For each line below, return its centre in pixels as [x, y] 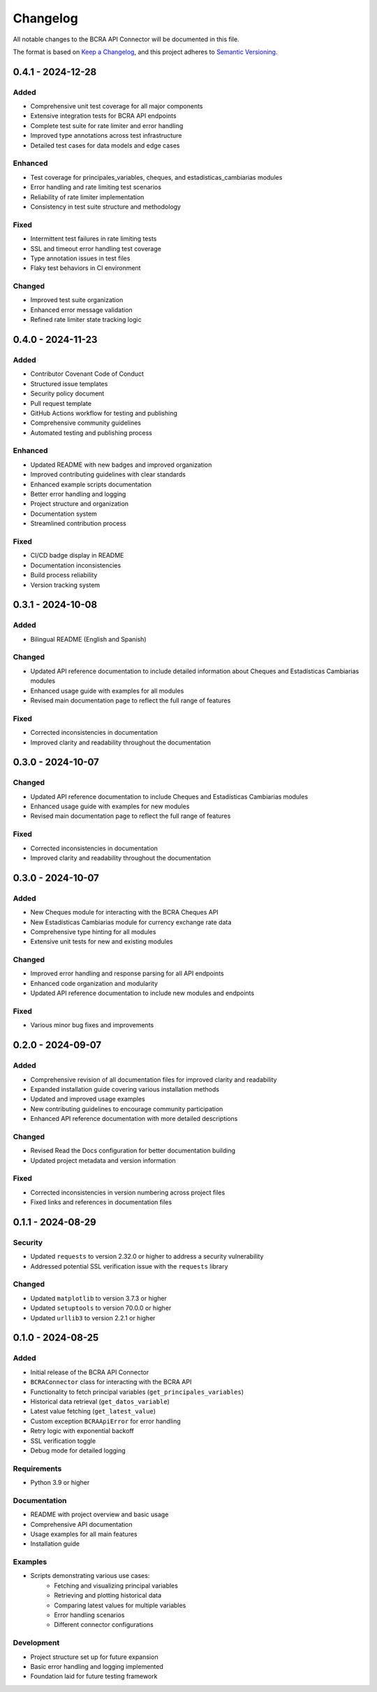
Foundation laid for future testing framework [94, 1677]
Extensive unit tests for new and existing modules [102, 942]
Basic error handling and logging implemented [97, 1666]
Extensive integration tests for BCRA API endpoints [104, 116]
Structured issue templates [69, 383]
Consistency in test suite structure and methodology [106, 206]
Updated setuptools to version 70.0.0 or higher [101, 1308]
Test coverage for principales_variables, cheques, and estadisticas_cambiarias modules [156, 177]
